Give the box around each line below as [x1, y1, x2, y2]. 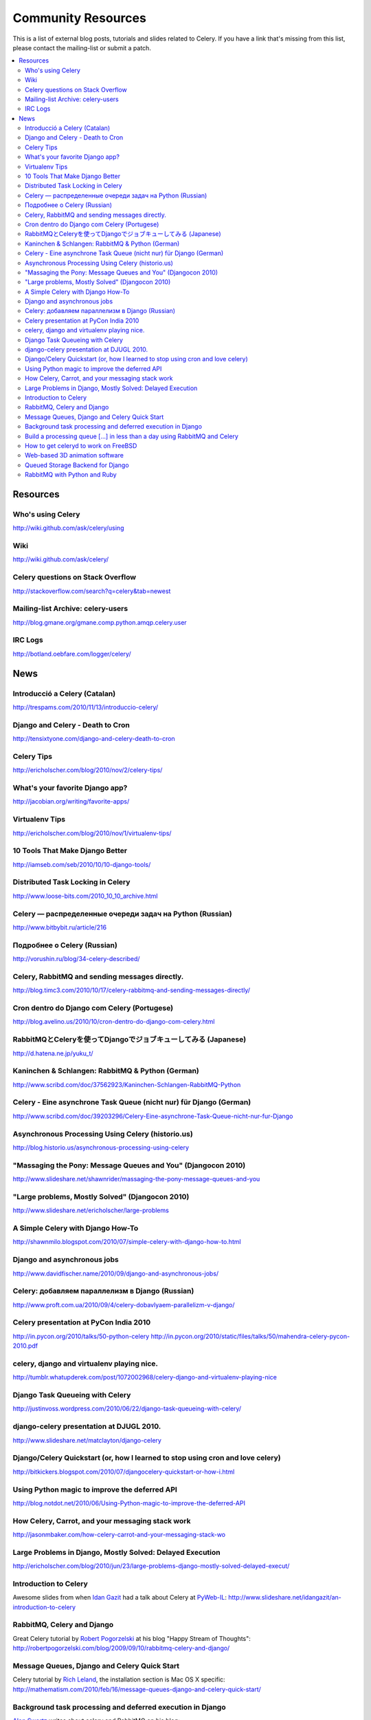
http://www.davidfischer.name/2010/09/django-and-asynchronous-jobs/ [12, 1269, 219, 1278]
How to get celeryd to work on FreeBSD [25, 441, 137, 450]
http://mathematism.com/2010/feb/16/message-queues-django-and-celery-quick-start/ [12, 1685, 261, 1693]
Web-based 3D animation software [25, 451, 124, 460]
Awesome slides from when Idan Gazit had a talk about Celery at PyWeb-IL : [12, 1593, 227, 1602]
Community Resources [12, 10, 147, 25]
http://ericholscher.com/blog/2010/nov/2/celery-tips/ [12, 766, 163, 774]
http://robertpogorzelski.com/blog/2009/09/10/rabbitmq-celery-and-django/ [12, 1644, 230, 1653]
